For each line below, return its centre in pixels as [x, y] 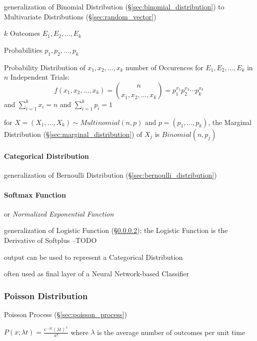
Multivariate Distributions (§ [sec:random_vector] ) [80, 16]
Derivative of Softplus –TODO [50, 240]
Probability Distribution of [45, 67]
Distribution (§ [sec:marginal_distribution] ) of [73, 134]
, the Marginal [230, 122]
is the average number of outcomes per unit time [171, 332]
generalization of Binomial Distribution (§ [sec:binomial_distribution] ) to [114, 6]
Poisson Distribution [46, 295]
